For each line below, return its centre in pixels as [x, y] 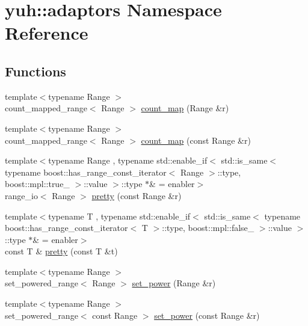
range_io [21, 195]
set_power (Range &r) [174, 283]
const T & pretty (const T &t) [61, 251]
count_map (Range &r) [185, 108]
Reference [47, 33]
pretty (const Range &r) [137, 195]
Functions [35, 71]
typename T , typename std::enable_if [119, 216]
